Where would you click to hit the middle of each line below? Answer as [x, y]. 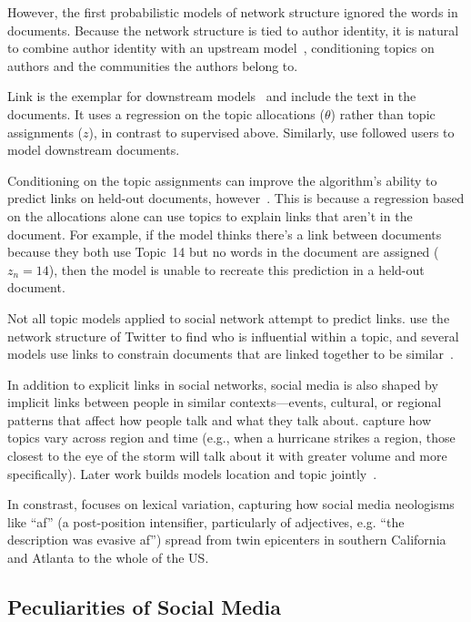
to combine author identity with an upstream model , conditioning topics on [221, 48]
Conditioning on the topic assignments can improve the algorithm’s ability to [222, 180]
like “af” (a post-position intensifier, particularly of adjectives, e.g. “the [206, 521]
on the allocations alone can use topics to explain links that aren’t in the [210, 215]
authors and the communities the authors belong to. [153, 65]
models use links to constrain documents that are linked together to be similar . [231, 354]
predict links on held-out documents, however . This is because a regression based [236, 198]
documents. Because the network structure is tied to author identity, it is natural [233, 30]
